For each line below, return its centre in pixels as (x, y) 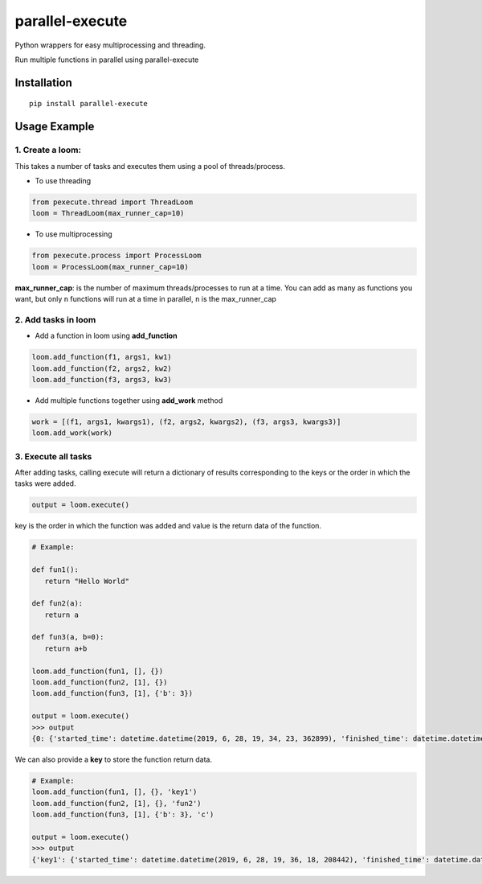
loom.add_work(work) (72, 433)
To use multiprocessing (74, 234)
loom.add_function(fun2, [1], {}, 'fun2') (116, 803)
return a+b (66, 648)
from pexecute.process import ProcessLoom (116, 256)
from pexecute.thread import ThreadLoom (112, 202)
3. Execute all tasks (53, 456)
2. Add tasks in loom (55, 319)
